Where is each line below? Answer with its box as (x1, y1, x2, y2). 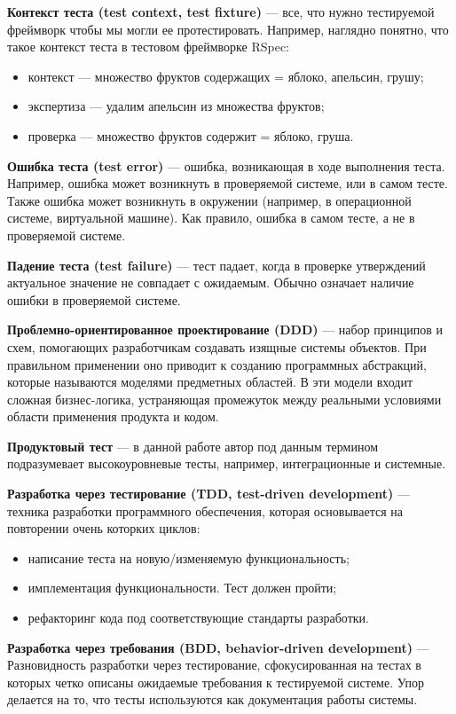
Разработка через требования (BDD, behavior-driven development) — (7, 638, 429, 656)
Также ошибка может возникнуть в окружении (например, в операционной (7, 191, 412, 209)
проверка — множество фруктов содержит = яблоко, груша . (28, 126, 354, 145)
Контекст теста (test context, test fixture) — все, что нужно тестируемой (7, 3, 435, 20)
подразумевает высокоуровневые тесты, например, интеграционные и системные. (7, 454, 446, 473)
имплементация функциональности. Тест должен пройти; (28, 578, 337, 597)
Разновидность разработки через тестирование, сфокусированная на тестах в (7, 655, 421, 674)
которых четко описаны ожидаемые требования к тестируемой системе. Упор (7, 672, 424, 691)
